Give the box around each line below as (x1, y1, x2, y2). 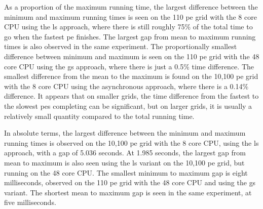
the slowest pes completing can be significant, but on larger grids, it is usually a (4, 100, 252, 111)
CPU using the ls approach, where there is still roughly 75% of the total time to (4, 21, 253, 32)
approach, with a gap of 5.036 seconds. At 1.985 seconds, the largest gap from (4, 147, 246, 158)
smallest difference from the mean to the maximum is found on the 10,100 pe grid (4, 71, 258, 81)
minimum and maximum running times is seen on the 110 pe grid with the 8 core (4, 11, 257, 22)
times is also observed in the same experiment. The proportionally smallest (4, 41, 237, 52)
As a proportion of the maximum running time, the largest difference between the (4, 2, 258, 12)
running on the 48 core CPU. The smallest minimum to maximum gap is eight (4, 167, 248, 178)
